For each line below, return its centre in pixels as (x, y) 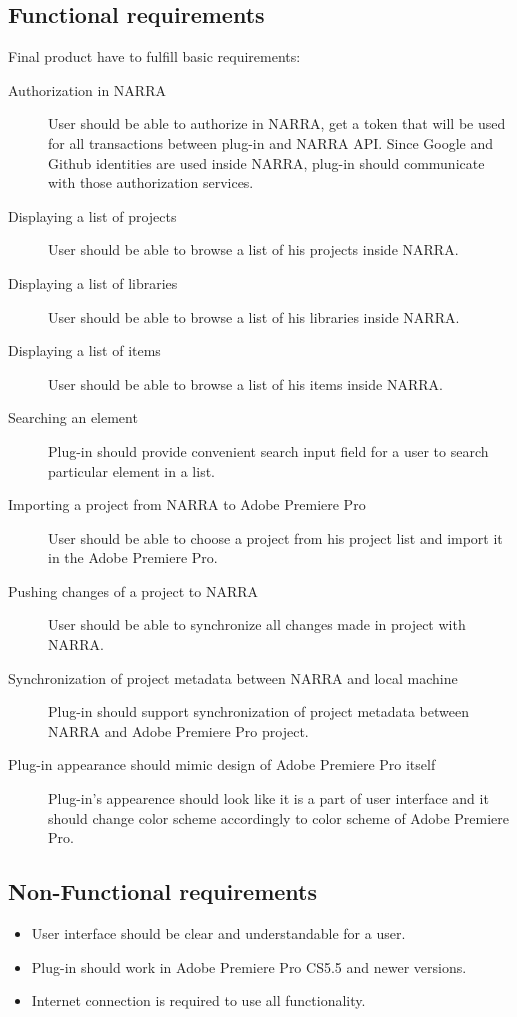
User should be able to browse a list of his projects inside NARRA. (253, 249)
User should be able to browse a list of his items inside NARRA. (245, 383)
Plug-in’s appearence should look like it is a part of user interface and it (268, 798)
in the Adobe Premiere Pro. (133, 557)
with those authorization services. (151, 182)
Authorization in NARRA (87, 89)
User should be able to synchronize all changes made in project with (257, 624)
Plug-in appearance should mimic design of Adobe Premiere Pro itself (222, 764)
